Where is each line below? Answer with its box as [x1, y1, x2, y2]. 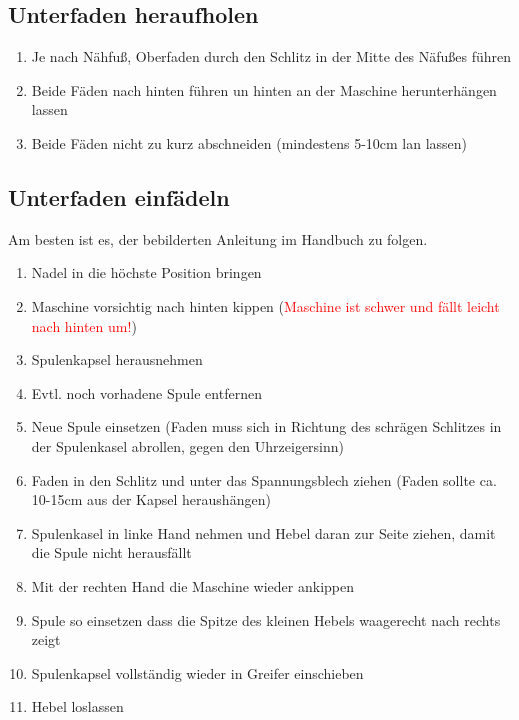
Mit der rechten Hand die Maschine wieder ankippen [31, 575, 355, 596]
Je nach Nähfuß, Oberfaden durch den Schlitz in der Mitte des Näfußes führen [31, 46, 512, 67]
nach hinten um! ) [31, 315, 137, 336]
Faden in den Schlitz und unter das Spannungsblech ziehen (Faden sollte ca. [31, 469, 497, 490]
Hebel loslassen [31, 696, 124, 717]
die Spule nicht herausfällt [31, 542, 192, 563]
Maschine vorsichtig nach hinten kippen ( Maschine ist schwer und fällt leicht [31, 295, 500, 316]
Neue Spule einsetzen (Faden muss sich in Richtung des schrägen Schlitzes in [31, 416, 502, 437]
